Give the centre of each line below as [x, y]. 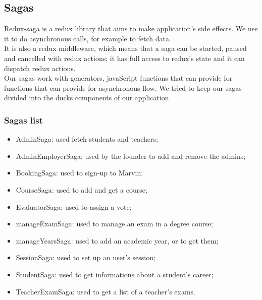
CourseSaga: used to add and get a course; [82, 189]
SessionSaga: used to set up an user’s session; [86, 257]
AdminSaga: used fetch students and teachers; [87, 139]
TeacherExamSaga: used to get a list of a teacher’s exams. [106, 291]
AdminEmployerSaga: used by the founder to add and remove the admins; [131, 156]
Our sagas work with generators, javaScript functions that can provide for [118, 78]
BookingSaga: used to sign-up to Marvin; [80, 173]
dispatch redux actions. [40, 68]
